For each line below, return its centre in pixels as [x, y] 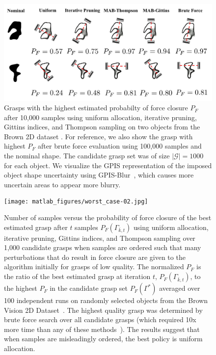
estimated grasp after [36, 227]
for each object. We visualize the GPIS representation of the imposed [108, 165]
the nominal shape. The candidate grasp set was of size [87, 156]
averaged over [180, 288]
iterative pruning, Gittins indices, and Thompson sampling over [100, 238]
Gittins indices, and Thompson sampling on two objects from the [102, 127]
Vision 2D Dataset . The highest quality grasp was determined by [103, 310]
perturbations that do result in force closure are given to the [95, 257]
